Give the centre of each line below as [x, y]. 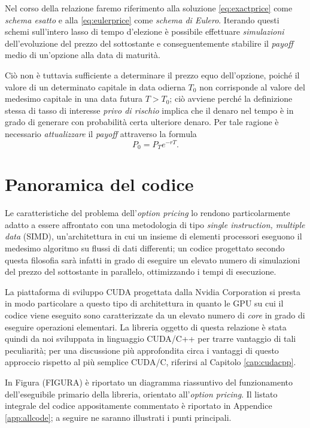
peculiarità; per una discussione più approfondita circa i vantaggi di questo [142, 350]
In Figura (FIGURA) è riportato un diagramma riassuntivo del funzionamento [149, 382]
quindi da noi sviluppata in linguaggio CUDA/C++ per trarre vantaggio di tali [151, 339]
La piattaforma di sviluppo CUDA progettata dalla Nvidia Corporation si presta [153, 291]
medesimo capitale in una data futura [74, 98]
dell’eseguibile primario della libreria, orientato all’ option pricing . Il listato [141, 394]
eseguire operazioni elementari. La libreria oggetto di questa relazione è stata [146, 327]
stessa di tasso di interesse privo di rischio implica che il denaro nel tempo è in [149, 110]
